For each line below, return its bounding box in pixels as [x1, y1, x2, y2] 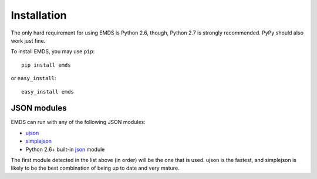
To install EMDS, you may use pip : [11, 48, 95, 55]
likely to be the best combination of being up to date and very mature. [11, 164, 180, 172]
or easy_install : [11, 75, 56, 82]
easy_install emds [21, 88, 75, 95]
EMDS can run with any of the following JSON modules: [11, 119, 146, 126]
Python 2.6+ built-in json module [25, 146, 105, 153]
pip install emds [21, 61, 71, 68]
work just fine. [11, 37, 46, 44]
